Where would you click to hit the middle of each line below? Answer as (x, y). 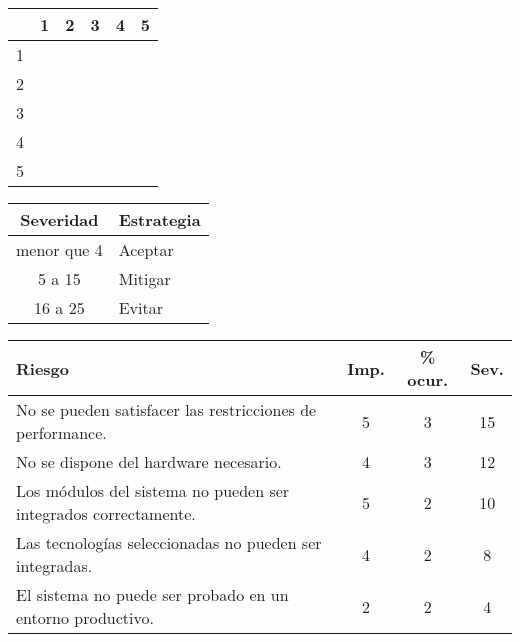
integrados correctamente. (106, 513)
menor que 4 (59, 249)
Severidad (59, 219)
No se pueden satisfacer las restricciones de (166, 409)
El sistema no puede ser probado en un (152, 594)
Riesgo (43, 368)
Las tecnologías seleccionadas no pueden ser (169, 542)
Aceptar (146, 249)
